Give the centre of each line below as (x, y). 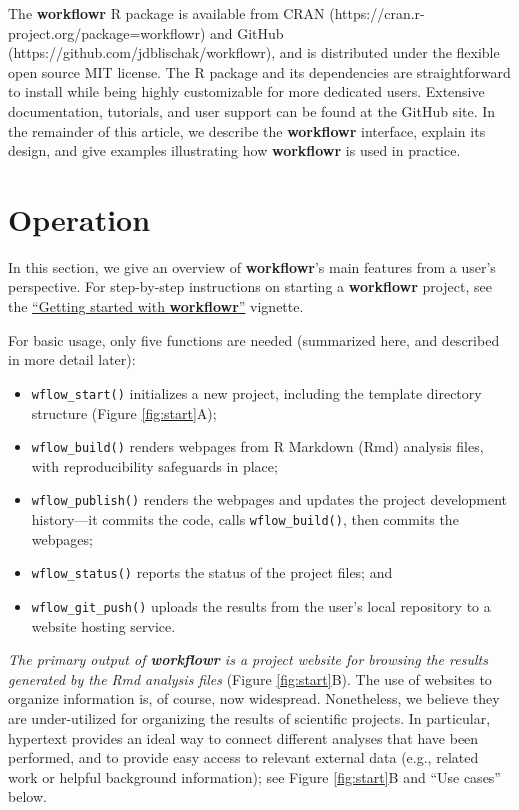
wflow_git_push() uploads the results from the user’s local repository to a (261, 605)
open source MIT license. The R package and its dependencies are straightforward (259, 71)
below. (27, 796)
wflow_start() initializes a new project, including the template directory (256, 392)
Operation (79, 218)
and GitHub (247, 32)
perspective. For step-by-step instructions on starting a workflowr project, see (250, 286)
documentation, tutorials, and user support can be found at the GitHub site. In (252, 110)
